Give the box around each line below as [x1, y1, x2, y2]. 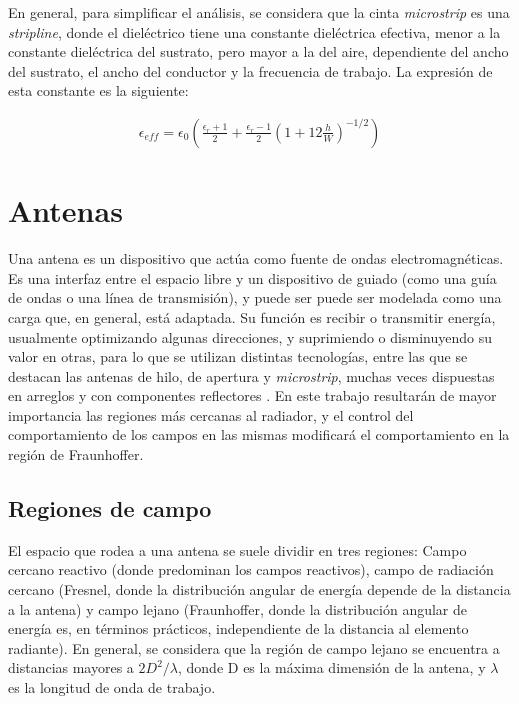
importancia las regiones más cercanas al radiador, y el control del [8, 404, 414, 425]
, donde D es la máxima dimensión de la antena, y [177, 657, 486, 678]
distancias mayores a [8, 657, 134, 678]
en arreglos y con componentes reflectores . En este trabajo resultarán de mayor [8, 385, 497, 406]
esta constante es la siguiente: [8, 80, 189, 101]
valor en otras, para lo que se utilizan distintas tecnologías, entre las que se [8, 346, 468, 367]
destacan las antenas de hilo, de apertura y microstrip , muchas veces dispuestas [8, 365, 495, 386]
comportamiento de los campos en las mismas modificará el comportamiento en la [8, 424, 510, 445]
